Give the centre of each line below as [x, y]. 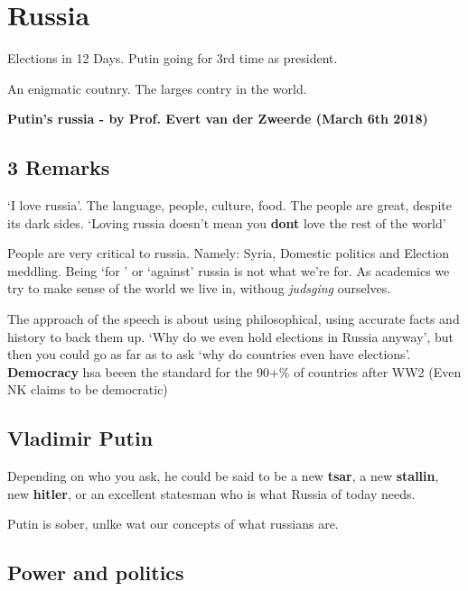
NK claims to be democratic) [88, 389]
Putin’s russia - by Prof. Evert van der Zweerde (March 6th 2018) [218, 119]
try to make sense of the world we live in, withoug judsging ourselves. [199, 288]
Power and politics [96, 573]
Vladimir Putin [80, 438]
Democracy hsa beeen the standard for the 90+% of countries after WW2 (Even [234, 371]
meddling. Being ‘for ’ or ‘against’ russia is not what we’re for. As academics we [229, 270]
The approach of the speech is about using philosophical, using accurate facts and [234, 319]
